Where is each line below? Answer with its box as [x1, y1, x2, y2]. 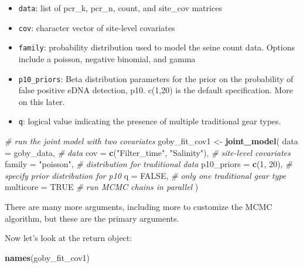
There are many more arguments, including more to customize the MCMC [5, 201, 273, 213]
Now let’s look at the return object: [5, 232, 132, 244]
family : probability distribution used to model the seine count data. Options [18, 41, 295, 53]
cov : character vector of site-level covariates [18, 21, 175, 33]
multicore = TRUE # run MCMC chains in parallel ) [5, 181, 199, 193]
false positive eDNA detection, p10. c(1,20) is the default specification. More [18, 84, 293, 96]
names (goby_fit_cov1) [5, 251, 90, 263]
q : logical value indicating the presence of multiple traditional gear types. [18, 115, 281, 127]
